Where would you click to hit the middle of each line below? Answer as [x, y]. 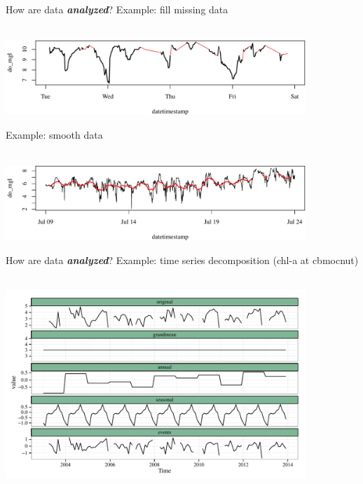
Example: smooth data [54, 134]
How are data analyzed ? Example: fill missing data [117, 9]
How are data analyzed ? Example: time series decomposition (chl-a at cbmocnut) [182, 260]
